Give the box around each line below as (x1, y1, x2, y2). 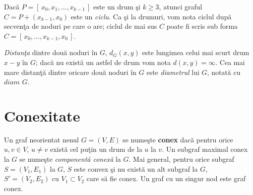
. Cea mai (215, 57, 245, 67)
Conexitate (4, 105, 80, 126)
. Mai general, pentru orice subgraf (128, 154, 235, 164)
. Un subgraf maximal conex (162, 144, 248, 154)
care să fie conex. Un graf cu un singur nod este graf (86, 173, 246, 184)
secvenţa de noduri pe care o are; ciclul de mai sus (4, 21, 157, 31)
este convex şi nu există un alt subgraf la (73, 163, 198, 174)
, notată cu (207, 66, 241, 77)
